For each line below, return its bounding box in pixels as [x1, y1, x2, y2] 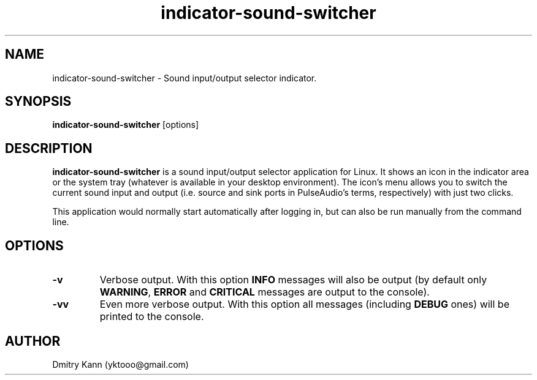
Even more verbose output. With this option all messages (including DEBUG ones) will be [99, 298, 509, 311]
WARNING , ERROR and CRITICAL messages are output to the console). [99, 286, 430, 299]
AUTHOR [5, 333, 61, 349]
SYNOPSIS [5, 94, 72, 110]
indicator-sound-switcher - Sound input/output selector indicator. [52, 72, 317, 83]
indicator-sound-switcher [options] [52, 119, 199, 130]
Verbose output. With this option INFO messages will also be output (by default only [99, 274, 487, 286]
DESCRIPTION [5, 140, 93, 156]
